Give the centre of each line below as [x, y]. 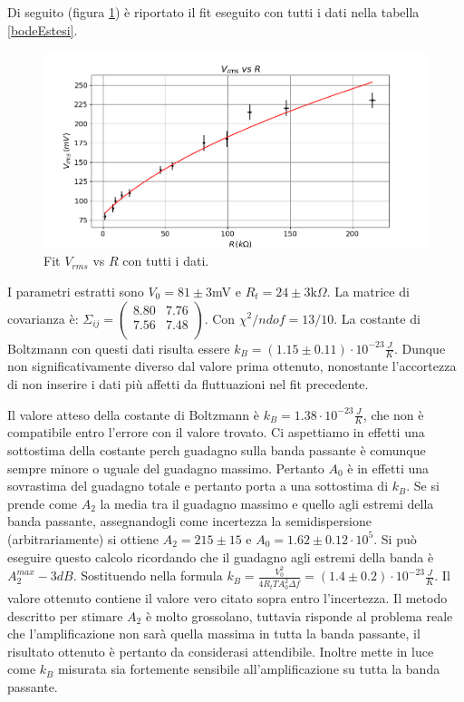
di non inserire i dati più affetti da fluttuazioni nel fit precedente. [188, 383]
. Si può [395, 538]
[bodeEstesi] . [43, 29]
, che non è [393, 414]
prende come [43, 503]
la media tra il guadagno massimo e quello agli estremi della [267, 503]
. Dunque [420, 348]
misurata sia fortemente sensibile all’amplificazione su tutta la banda [249, 669]
